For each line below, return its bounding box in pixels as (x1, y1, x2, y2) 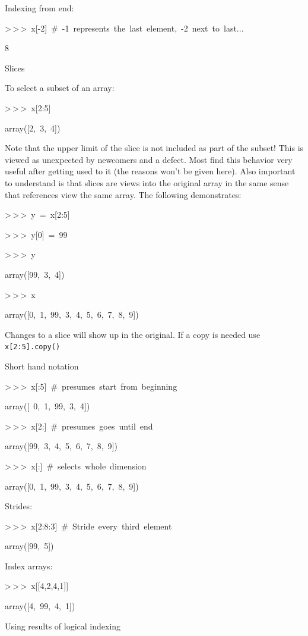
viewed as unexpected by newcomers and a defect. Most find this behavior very (5, 153, 293, 165)
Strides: (5, 500, 33, 512)
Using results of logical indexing (5, 619, 121, 632)
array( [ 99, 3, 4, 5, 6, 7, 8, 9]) (5, 440, 118, 452)
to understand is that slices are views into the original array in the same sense (5, 176, 289, 189)
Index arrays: (5, 559, 53, 572)
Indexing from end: (5, 2, 74, 14)
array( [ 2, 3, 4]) (5, 121, 61, 134)
